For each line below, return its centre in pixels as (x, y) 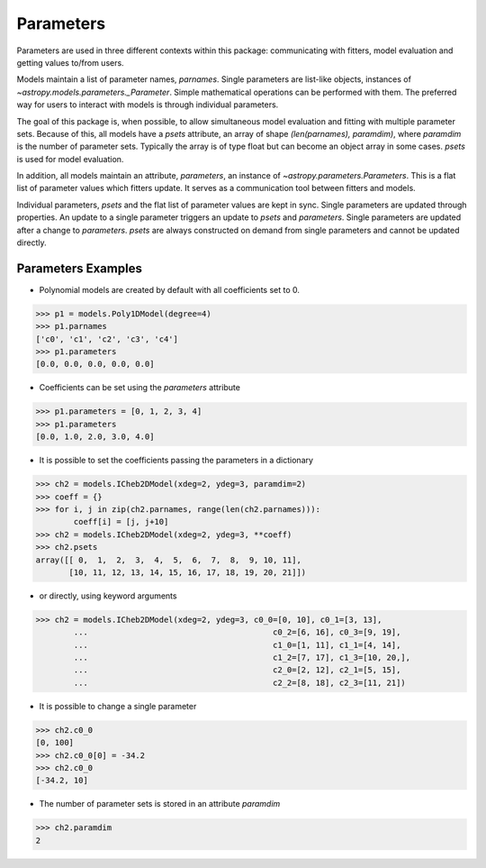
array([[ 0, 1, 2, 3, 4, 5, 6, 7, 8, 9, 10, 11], (168, 560)
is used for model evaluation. (70, 159)
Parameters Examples (80, 268)
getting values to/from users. (71, 62)
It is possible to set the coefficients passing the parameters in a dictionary (176, 461)
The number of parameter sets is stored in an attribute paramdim (160, 804)
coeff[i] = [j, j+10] (121, 522)
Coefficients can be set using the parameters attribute (139, 388)
